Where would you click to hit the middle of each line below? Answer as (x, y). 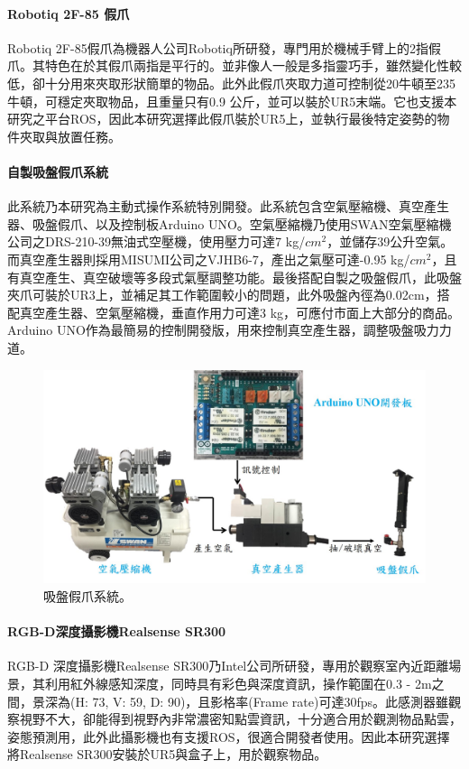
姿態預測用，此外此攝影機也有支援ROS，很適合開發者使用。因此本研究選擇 (229, 736)
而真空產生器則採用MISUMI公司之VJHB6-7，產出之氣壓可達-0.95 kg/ (209, 259)
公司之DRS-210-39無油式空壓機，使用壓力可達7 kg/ (156, 241)
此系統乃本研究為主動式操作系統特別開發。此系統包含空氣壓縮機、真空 (216, 206)
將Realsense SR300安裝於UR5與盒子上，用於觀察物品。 (167, 754)
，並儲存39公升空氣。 (390, 241)
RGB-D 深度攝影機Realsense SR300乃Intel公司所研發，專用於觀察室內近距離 (228, 666)
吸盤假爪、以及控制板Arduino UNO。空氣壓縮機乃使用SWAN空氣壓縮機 (242, 223)
